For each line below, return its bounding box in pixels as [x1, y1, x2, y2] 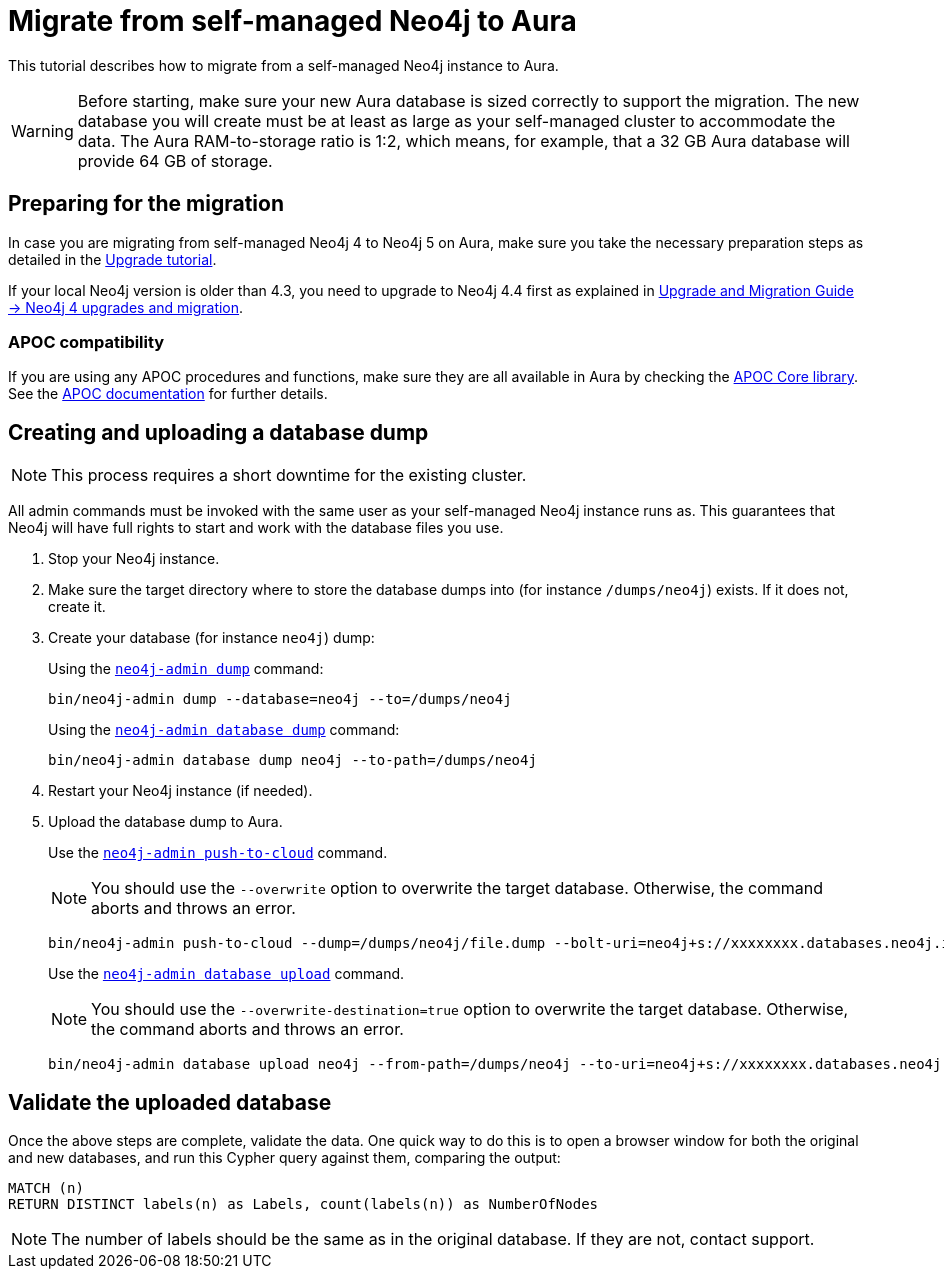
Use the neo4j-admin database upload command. [48, 965, 405, 983]
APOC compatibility [8, 331, 165, 352]
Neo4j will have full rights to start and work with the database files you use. [8, 519, 504, 537]
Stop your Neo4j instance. [48, 550, 220, 568]
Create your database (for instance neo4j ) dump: [48, 629, 375, 647]
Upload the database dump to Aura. [48, 813, 283, 831]
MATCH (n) [8, 1180, 84, 1197]
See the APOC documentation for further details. [8, 385, 328, 403]
